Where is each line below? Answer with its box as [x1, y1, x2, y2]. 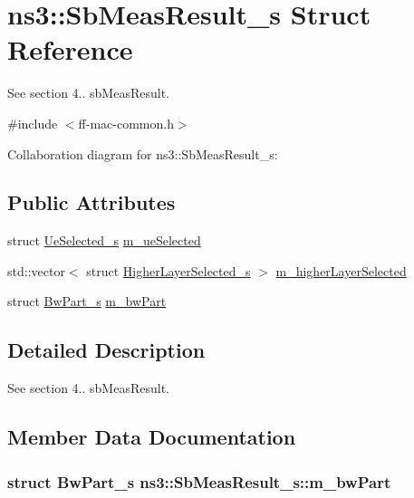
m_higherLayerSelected [275, 261, 407, 280]
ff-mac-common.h [78, 113, 174, 132]
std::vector [7, 261, 65, 280]
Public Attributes [7, 188, 176, 216]
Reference [7, 31, 133, 68]
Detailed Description [7, 336, 206, 364]
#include [7, 113, 58, 132]
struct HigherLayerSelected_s [86, 261, 251, 280]
